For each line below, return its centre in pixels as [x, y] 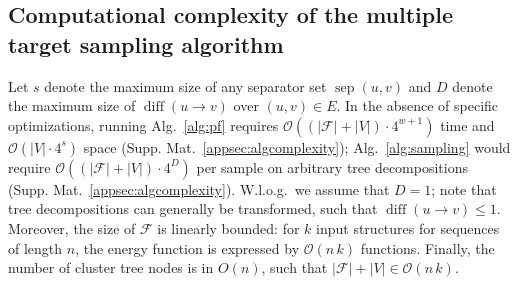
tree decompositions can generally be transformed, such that [193, 208]
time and [467, 124]
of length [35, 247]
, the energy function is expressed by [187, 247]
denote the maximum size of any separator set [185, 85]
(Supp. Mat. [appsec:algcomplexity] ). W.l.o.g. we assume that [199, 188]
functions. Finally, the [427, 247]
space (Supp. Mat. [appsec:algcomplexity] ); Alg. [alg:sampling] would [297, 146]
